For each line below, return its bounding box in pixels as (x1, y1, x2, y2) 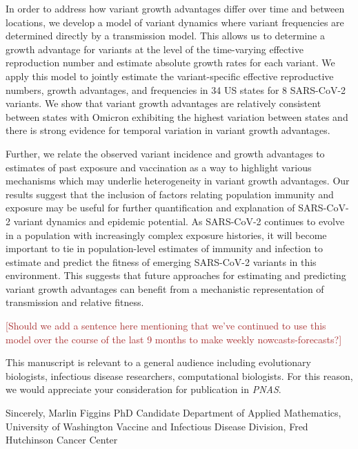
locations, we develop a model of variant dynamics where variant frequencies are (6, 15, 344, 29)
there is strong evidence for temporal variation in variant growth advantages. (6, 123, 330, 137)
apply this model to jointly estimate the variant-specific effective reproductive (6, 68, 334, 83)
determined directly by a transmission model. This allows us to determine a (6, 28, 325, 43)
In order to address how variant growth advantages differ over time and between (6, 1, 345, 15)
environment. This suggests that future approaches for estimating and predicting (6, 268, 346, 283)
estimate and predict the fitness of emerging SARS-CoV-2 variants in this (6, 254, 317, 269)
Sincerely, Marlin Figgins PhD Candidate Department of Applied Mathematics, (6, 405, 341, 420)
